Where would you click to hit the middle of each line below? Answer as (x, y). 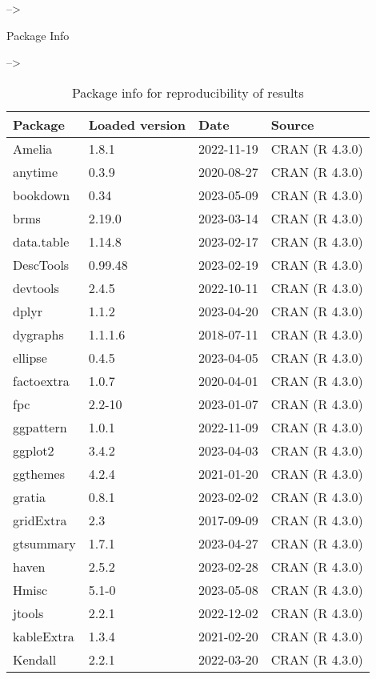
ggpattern (40, 427)
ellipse (30, 357)
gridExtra (40, 520)
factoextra (41, 380)
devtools (36, 287)
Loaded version (137, 124)
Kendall (35, 659)
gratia (29, 496)
